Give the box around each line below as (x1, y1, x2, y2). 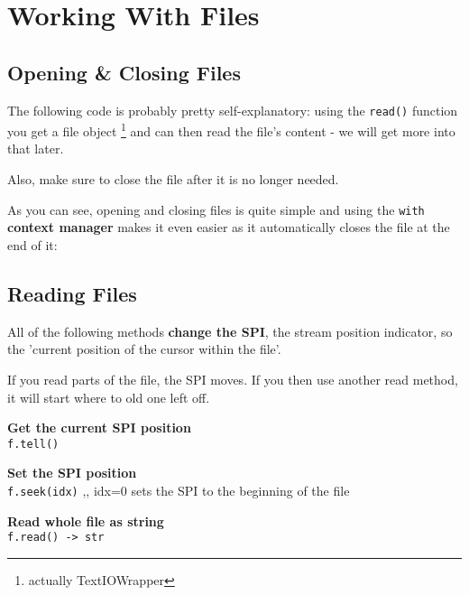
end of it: (7, 235, 58, 254)
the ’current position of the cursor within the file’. (7, 339, 281, 358)
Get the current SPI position (7, 418, 191, 437)
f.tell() (7, 437, 60, 451)
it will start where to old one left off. (7, 387, 210, 406)
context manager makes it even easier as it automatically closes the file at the (7, 218, 450, 237)
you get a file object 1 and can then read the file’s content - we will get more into (7, 119, 455, 140)
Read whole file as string (7, 511, 164, 530)
